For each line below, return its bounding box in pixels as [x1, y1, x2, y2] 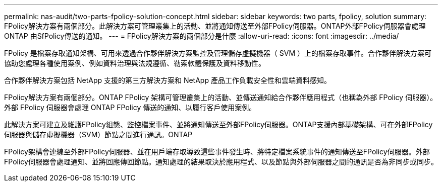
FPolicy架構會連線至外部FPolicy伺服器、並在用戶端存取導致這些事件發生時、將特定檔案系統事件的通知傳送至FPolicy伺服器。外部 [4, 147, 430, 156]
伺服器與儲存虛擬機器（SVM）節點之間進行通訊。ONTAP [4, 130, 192, 139]
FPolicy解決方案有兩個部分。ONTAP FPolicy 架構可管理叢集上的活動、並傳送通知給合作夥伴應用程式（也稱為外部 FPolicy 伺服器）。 [4, 93, 437, 102]
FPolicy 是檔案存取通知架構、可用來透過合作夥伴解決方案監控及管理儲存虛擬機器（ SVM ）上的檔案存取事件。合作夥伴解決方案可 [4, 49, 431, 57]
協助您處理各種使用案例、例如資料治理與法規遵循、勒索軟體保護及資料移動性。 [4, 59, 265, 67]
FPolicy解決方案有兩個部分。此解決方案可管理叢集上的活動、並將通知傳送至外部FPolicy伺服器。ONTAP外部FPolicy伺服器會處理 [4, 22, 426, 30]
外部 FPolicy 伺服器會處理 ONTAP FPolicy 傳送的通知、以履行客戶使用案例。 [4, 103, 256, 112]
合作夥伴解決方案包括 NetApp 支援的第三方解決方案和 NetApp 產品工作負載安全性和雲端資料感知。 [4, 76, 331, 84]
